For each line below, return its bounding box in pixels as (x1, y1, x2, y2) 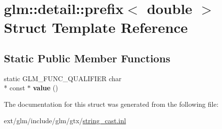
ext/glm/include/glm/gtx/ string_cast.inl (4, 115, 126, 125)
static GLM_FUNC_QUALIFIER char (4, 73, 122, 83)
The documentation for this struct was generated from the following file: (4, 99, 219, 109)
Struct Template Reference (4, 17, 188, 37)
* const (4, 83, 25, 93)
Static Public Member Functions (4, 50, 171, 65)
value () (32, 83, 58, 93)
